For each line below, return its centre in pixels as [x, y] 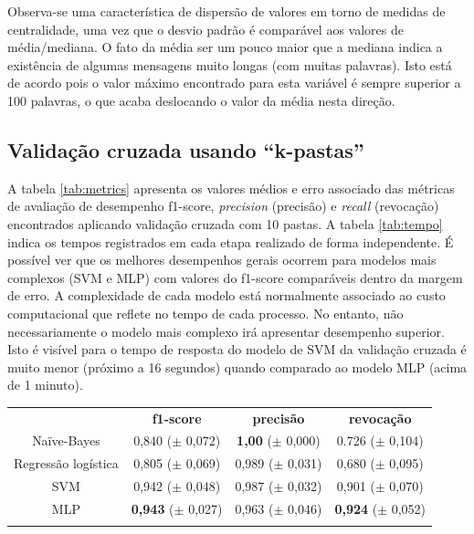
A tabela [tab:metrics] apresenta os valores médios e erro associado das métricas [231, 188]
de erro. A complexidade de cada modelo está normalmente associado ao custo [226, 295]
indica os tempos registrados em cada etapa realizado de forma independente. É [231, 241]
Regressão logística [66, 463]
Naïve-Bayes [66, 440]
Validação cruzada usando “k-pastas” [186, 149]
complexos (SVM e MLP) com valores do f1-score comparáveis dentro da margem [235, 277]
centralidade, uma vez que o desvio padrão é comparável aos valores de [205, 29]
